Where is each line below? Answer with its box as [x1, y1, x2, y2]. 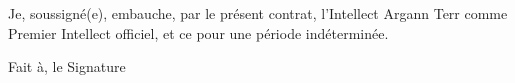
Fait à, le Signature [8, 56, 126, 77]
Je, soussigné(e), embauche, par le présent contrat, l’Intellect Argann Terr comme [8, 3, 508, 23]
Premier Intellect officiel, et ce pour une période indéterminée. [8, 22, 389, 43]
